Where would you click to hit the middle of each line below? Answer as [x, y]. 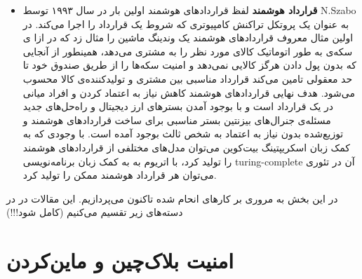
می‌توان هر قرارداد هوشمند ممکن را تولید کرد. [120, 175]
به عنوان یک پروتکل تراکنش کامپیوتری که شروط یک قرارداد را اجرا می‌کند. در [186, 23]
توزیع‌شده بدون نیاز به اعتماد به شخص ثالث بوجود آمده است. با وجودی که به [183, 134]
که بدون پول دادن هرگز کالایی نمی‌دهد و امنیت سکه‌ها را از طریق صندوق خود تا [189, 65]
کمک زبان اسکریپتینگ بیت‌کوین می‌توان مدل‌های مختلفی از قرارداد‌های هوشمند [186, 147]
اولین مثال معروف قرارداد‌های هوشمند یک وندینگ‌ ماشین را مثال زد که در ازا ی [188, 38]
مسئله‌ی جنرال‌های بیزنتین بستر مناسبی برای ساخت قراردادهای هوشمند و [177, 120]
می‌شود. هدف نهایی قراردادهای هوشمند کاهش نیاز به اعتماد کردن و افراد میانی [189, 92]
